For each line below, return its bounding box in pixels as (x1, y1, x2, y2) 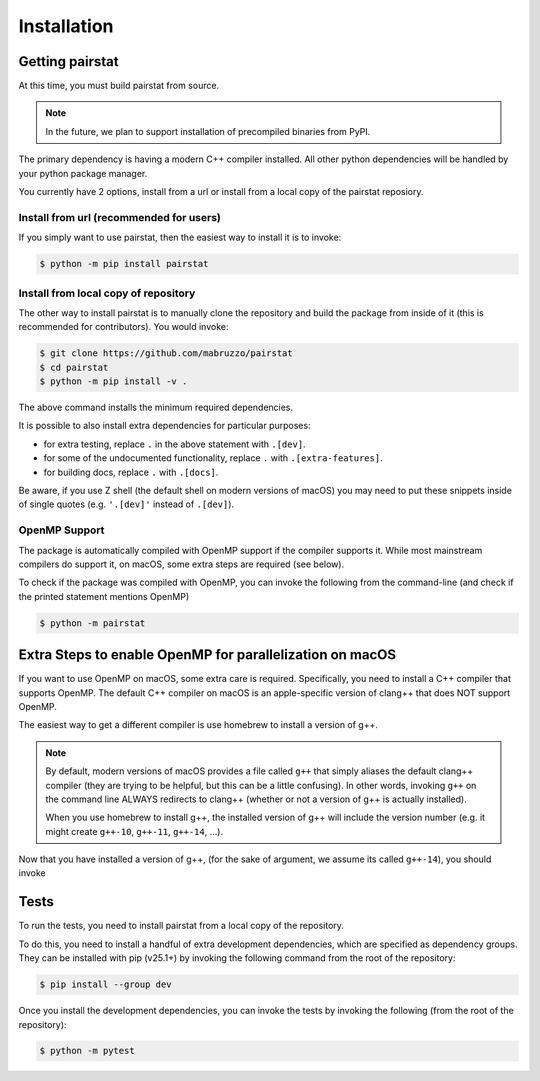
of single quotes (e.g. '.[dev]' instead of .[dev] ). (18, 498, 235, 510)
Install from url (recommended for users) (18, 210, 222, 224)
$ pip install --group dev (39, 979, 172, 990)
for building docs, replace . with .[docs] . (43, 466, 219, 478)
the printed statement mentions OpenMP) (18, 590, 190, 602)
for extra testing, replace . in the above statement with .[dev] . (43, 438, 306, 450)
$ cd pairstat (39, 361, 109, 373)
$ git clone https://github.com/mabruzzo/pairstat (39, 348, 294, 359)
